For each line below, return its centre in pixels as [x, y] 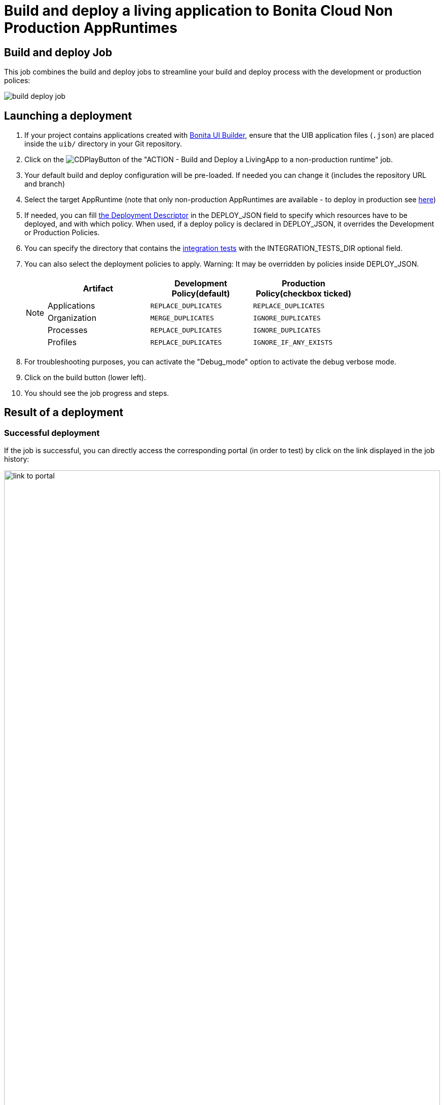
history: [17, 459]
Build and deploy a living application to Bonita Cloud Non [199, 11]
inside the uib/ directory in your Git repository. [103, 144]
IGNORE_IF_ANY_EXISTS [293, 342]
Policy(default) [201, 294]
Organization [72, 318]
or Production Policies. [62, 233]
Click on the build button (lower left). [85, 378]
